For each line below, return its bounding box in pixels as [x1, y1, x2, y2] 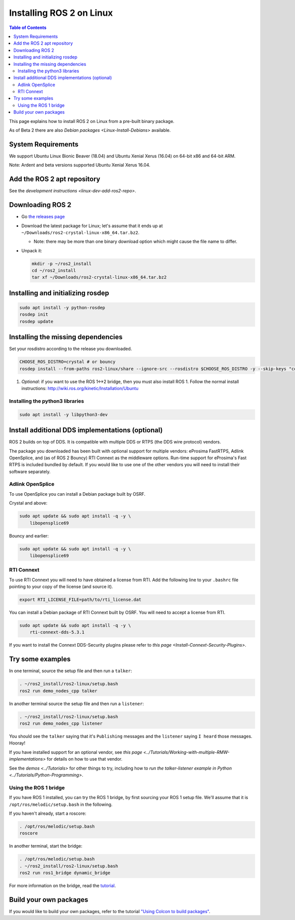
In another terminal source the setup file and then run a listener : [9, 701, 144, 707]
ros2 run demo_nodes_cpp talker [19, 688, 98, 693]
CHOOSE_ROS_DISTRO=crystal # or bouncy [19, 359, 116, 365]
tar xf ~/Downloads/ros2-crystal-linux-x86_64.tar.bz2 [31, 274, 167, 280]
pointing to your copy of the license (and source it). [9, 584, 113, 590]
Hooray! [9, 740, 26, 746]
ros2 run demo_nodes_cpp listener [19, 721, 103, 726]
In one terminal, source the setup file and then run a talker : [9, 668, 132, 674]
